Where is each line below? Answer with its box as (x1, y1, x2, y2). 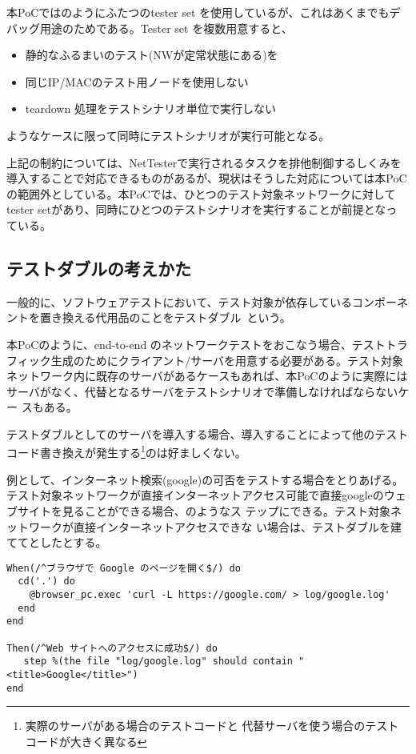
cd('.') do (18, 576, 75, 588)
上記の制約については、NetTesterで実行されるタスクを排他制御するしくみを (6, 154, 402, 170)
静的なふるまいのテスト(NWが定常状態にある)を (25, 46, 278, 63)
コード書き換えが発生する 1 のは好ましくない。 (6, 442, 246, 461)
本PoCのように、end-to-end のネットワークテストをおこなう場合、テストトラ (6, 335, 408, 352)
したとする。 (39, 534, 107, 551)
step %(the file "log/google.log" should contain (23, 656, 293, 668)
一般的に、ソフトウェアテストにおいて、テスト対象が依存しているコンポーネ (6, 293, 409, 310)
